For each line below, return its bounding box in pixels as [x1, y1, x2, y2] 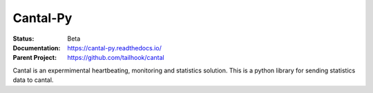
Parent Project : [12, 54, 57, 62]
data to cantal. [12, 76, 54, 84]
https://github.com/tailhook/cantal [67, 54, 165, 62]
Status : [12, 34, 35, 43]
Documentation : [12, 43, 61, 52]
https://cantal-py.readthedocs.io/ [67, 43, 162, 52]
